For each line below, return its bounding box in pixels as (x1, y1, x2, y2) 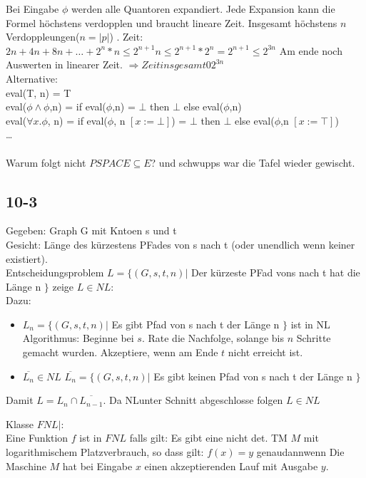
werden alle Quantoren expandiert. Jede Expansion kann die (71, 1, 335, 16)
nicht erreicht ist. (228, 345, 303, 360)
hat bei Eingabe (62, 458, 133, 473)
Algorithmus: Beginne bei (22, 331, 134, 345)
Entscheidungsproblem (6, 265, 104, 280)
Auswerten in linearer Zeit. (6, 57, 123, 72)
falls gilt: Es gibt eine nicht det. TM (129, 430, 288, 445)
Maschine (6, 458, 46, 473)
